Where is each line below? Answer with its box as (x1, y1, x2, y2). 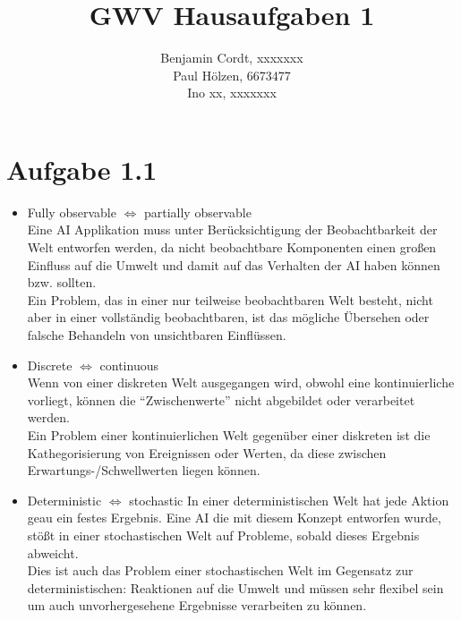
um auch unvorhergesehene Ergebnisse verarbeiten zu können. (27, 596, 367, 615)
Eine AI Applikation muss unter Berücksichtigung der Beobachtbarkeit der (27, 220, 438, 239)
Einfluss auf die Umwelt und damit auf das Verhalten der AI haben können (27, 255, 440, 274)
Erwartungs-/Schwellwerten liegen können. (27, 461, 260, 480)
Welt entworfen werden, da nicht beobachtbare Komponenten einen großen (27, 238, 437, 257)
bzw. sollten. (27, 273, 97, 292)
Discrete (27, 355, 73, 374)
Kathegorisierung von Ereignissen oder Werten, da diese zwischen (27, 443, 387, 462)
